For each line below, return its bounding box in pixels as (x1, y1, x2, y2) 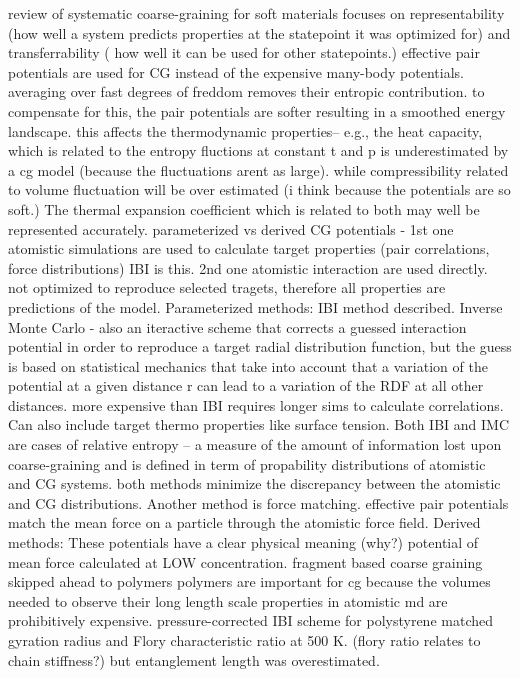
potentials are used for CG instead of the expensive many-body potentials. (8, 61, 464, 82)
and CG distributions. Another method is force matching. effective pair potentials (8, 492, 509, 513)
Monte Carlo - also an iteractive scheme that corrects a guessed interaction (8, 316, 467, 337)
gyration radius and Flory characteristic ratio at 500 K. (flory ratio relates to (8, 630, 481, 650)
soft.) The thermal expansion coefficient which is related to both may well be (8, 198, 480, 219)
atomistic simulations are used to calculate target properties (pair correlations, (8, 238, 490, 259)
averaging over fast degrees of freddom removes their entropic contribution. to (8, 81, 485, 102)
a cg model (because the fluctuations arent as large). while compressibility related (8, 159, 509, 180)
